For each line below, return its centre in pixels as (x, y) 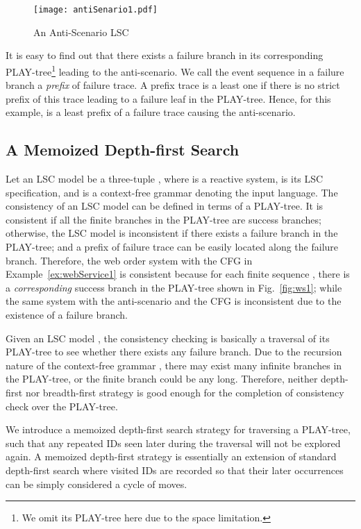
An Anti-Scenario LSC (81, 32)
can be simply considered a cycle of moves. (96, 484)
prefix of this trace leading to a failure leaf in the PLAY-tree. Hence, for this (168, 98)
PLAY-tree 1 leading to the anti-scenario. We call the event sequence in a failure (175, 70)
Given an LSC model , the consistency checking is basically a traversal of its (168, 338)
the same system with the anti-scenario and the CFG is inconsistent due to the (174, 301)
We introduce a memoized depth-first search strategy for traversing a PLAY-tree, (178, 429)
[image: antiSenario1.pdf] (95, 10)
